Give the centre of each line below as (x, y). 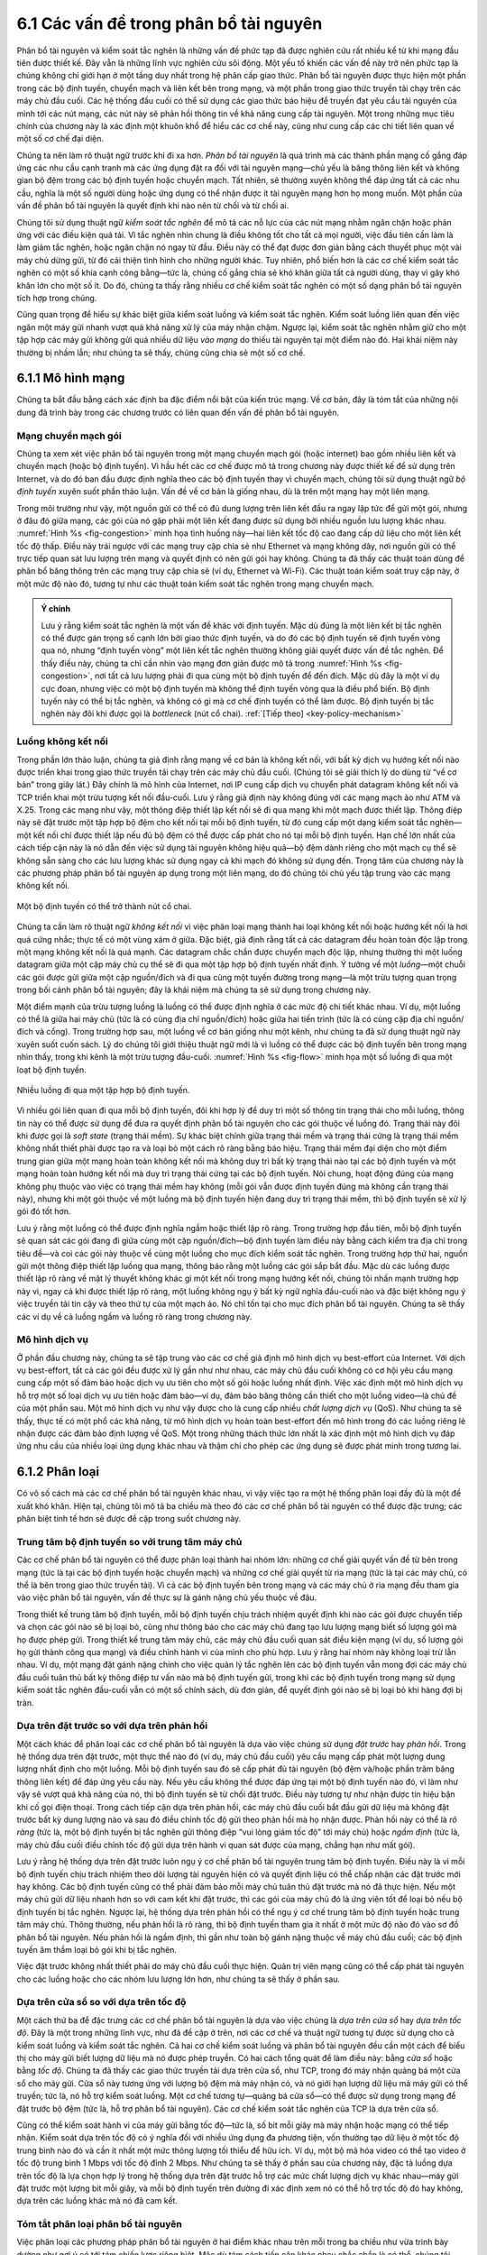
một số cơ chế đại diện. (60, 139)
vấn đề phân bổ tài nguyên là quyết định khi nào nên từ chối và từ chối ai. (153, 206)
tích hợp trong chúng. (57, 298)
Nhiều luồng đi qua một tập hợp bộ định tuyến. (103, 1090)
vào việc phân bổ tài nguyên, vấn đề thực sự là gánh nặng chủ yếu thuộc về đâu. (167, 1597)
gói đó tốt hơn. (44, 1211)
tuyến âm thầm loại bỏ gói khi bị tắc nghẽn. (97, 1949)
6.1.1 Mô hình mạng (71, 378)
